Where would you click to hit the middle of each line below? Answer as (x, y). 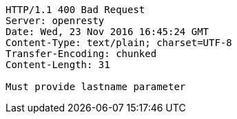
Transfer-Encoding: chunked (81, 54)
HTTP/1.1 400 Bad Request (75, 10)
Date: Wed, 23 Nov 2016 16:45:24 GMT (107, 32)
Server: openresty (55, 21)
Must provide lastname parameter (96, 87)
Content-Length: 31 (58, 65)
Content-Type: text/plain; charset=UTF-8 (119, 43)
